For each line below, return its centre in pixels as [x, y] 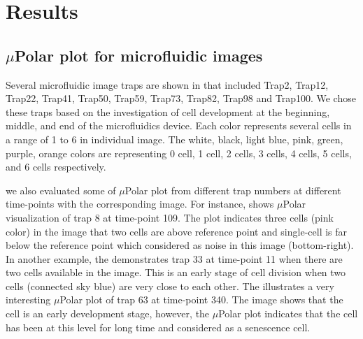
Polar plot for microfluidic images [138, 55]
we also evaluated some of [61, 190]
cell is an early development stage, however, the [108, 313]
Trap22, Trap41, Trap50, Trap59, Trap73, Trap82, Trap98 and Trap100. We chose [181, 98]
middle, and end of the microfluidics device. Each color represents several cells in [179, 125]
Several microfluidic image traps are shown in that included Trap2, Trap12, [167, 84]
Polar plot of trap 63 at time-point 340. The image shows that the [201, 300]
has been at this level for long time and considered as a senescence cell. [158, 327]
